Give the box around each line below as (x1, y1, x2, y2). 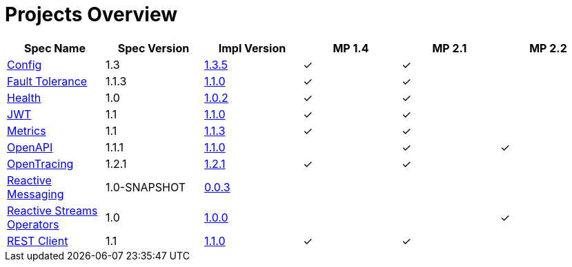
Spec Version (117, 41, 190, 55)
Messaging (7, 186, 64, 201)
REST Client (7, 233, 68, 248)
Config (7, 57, 42, 72)
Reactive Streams (7, 203, 98, 217)
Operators (7, 217, 59, 231)
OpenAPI (7, 140, 53, 154)
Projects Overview (5, 3, 177, 26)
